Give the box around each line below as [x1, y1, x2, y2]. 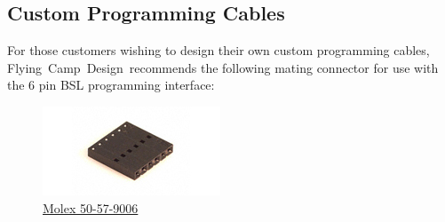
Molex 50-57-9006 [43, 198, 139, 217]
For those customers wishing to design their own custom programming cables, [7, 41, 430, 59]
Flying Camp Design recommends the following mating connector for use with [7, 58, 439, 76]
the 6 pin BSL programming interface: [7, 75, 215, 94]
